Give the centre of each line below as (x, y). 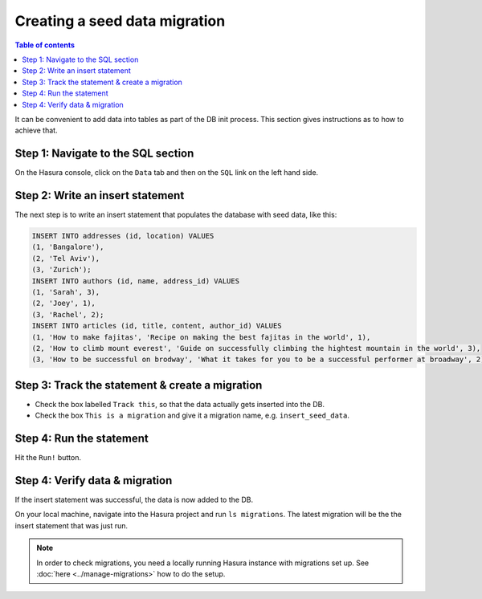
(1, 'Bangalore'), (68, 247)
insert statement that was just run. (71, 525)
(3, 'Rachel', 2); (68, 314)
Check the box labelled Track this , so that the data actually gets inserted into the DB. (180, 404)
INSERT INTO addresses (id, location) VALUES (123, 236)
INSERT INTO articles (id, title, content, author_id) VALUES (157, 326)
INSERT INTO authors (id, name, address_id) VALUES (136, 281)
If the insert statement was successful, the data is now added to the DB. (134, 500)
